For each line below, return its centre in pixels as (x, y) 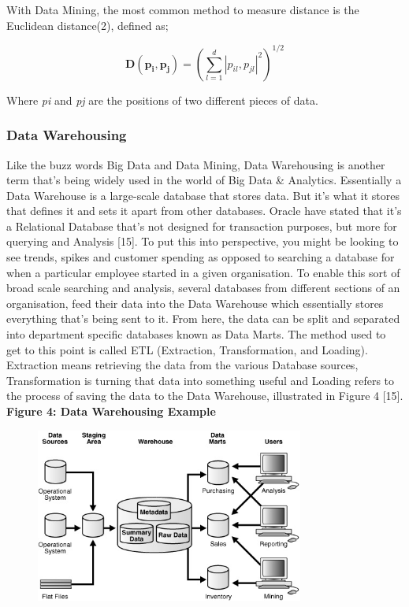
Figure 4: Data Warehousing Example (111, 411)
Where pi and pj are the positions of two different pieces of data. (162, 100)
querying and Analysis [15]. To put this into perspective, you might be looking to (203, 241)
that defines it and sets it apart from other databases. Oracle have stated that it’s (204, 211)
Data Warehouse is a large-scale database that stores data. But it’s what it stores (203, 195)
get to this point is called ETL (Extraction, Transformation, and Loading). (187, 349)
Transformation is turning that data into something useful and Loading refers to (200, 380)
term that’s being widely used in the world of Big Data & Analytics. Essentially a (204, 180)
